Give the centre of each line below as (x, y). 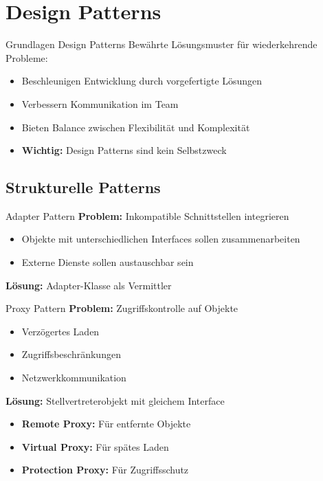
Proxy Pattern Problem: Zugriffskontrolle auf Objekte (122, 308)
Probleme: (27, 57)
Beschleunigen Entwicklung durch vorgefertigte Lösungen (142, 81)
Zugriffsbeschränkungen (71, 354)
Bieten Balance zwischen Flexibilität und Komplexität (136, 127)
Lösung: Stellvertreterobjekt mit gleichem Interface (115, 400)
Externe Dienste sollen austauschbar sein (108, 262)
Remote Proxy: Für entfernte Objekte (106, 424)
